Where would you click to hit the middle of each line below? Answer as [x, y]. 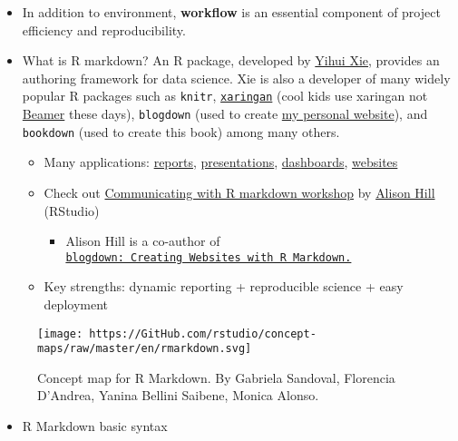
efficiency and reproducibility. [104, 29]
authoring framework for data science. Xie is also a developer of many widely [236, 78]
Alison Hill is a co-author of [143, 241]
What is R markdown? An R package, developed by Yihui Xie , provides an [231, 60]
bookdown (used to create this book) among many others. [181, 131]
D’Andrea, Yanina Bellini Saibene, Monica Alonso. [178, 395]
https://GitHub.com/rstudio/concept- [203, 333]
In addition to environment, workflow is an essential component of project [231, 12]
